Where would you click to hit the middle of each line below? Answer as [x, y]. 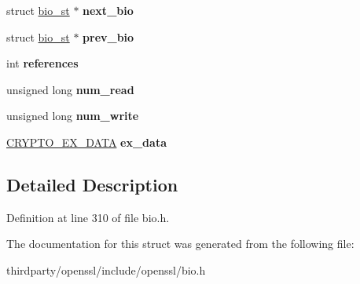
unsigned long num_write [73, 116]
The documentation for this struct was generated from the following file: [180, 244]
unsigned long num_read [70, 89]
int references [42, 63]
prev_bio [108, 36]
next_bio [108, 10]
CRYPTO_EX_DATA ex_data [86, 142]
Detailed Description [92, 184]
